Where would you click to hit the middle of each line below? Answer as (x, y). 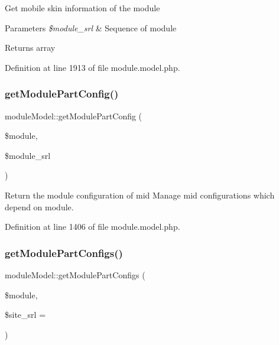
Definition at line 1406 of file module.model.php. (93, 227)
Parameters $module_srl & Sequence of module (91, 27)
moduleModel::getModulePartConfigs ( (75, 274)
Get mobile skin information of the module (82, 8)
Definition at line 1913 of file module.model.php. (93, 67)
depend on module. (39, 206)
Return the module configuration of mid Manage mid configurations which (140, 195)
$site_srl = (25, 315)
